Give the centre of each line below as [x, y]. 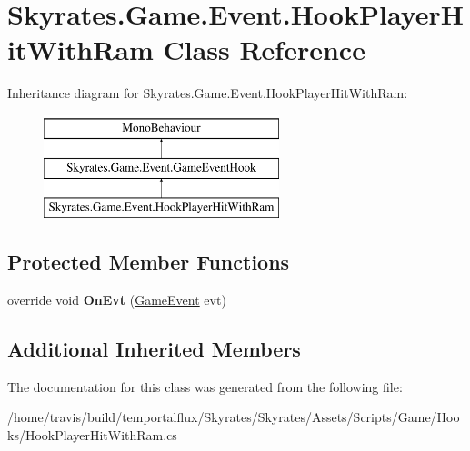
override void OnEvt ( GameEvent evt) [117, 300]
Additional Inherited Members [154, 349]
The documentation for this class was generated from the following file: [205, 386]
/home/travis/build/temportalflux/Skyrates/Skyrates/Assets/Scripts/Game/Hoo [234, 417]
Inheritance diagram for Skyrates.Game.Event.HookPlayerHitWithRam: [208, 93]
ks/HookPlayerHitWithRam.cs [92, 435]
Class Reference [264, 49]
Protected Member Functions [149, 262]
